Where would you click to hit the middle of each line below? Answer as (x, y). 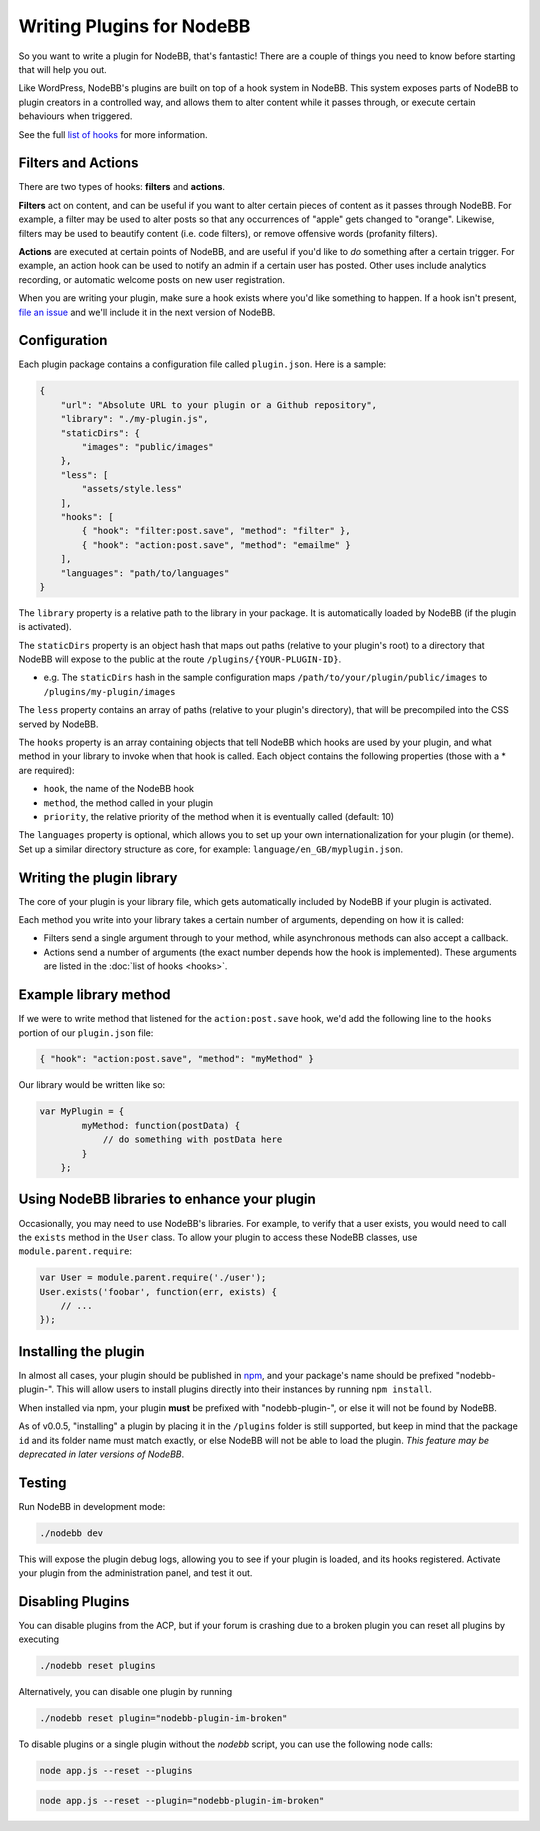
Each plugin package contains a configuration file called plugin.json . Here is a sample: (202, 364)
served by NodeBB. (58, 724)
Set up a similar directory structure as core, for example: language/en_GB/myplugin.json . (211, 849)
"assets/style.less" (132, 489)
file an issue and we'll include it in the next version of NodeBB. (147, 312)
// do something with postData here (192, 1139)
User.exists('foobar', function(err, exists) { (158, 1291)
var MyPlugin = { (82, 1111)
